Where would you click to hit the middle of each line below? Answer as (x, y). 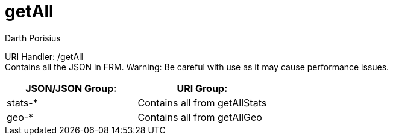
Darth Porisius (33, 38)
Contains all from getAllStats (202, 102)
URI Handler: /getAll (44, 56)
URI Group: (202, 88)
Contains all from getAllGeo (200, 117)
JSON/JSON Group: (71, 88)
